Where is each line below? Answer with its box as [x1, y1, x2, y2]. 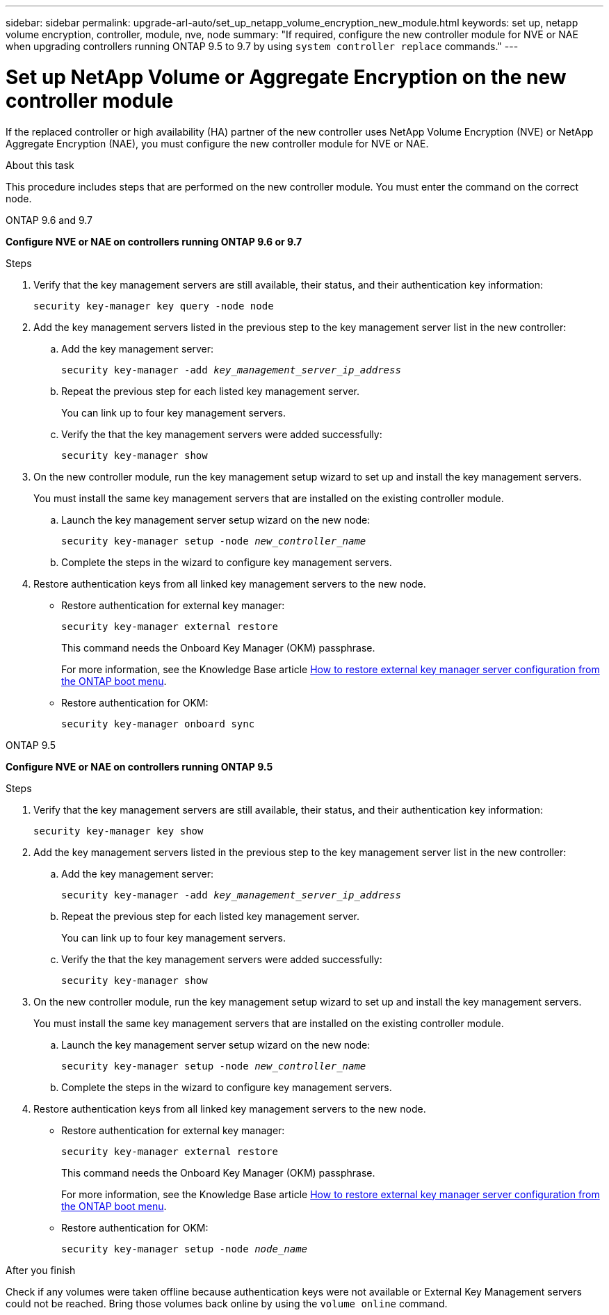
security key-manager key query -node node [33, 300, 274, 312]
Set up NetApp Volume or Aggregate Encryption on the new [6, 65, 567, 89]
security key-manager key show [33, 825, 204, 837]
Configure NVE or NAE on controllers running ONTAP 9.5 [6, 760, 273, 773]
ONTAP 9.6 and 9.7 [6, 213, 92, 226]
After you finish [6, 1264, 76, 1276]
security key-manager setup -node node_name [61, 1243, 308, 1255]
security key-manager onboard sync [61, 718, 255, 729]
